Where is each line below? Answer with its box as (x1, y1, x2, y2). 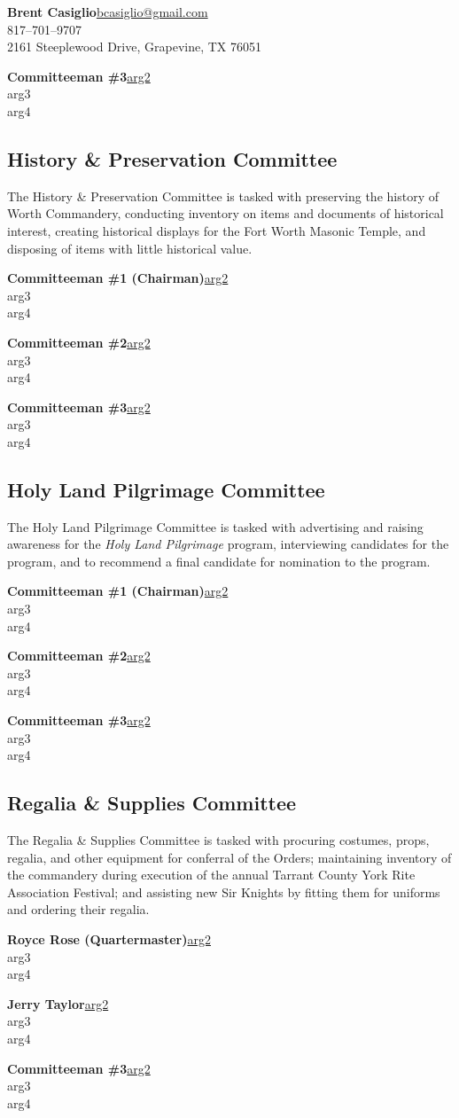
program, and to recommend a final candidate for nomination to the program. (7, 551, 431, 570)
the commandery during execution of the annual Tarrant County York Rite (7, 865, 416, 884)
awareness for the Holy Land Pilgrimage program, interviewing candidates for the (7, 535, 449, 553)
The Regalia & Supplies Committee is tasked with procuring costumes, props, (7, 831, 430, 849)
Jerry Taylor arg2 (7, 994, 109, 1012)
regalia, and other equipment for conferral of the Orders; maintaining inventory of (7, 848, 452, 866)
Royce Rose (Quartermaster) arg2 (7, 929, 211, 948)
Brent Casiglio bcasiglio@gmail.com (7, 3, 208, 20)
